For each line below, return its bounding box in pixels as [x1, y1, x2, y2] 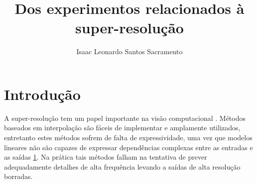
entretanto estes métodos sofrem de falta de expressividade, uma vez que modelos [4, 132, 253, 143]
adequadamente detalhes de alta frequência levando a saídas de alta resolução [4, 161, 241, 172]
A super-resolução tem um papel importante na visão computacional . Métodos [4, 112, 246, 123]
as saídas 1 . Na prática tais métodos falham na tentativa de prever [4, 152, 207, 162]
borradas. [4, 171, 33, 182]
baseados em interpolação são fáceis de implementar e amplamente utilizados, [4, 122, 241, 133]
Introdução [4, 84, 81, 104]
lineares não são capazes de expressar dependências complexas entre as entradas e [4, 142, 253, 152]
